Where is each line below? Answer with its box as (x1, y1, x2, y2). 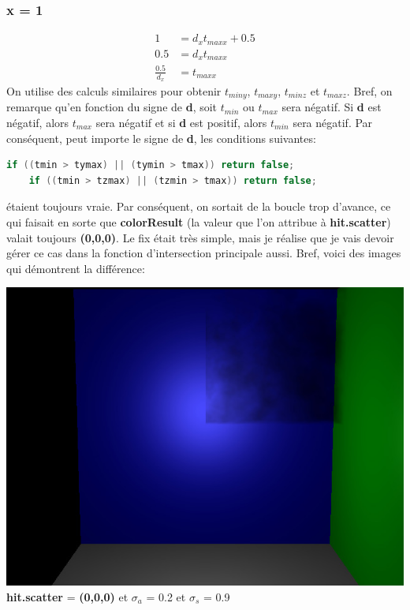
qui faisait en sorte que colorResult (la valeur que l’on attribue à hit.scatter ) (6, 213, 391, 230)
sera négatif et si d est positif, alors (95, 114, 267, 131)
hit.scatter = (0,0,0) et (6, 588, 129, 604)
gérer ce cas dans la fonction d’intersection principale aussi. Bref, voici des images (6, 245, 401, 261)
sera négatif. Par (293, 114, 373, 131)
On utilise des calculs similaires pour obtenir (6, 82, 222, 99)
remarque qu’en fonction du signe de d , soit (6, 99, 218, 115)
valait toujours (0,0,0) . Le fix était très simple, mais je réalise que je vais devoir (6, 229, 394, 245)
